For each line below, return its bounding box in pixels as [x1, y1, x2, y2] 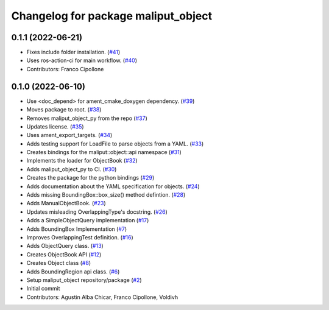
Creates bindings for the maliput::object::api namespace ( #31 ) [26, 149, 182, 156]
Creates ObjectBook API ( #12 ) [26, 250, 102, 258]
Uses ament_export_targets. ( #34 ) [26, 132, 113, 139]
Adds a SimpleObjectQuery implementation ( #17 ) [26, 217, 149, 224]
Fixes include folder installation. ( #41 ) [26, 49, 121, 56]
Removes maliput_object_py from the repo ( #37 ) [26, 114, 147, 122]
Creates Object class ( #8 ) [26, 259, 91, 267]
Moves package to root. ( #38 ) [26, 106, 102, 113]
